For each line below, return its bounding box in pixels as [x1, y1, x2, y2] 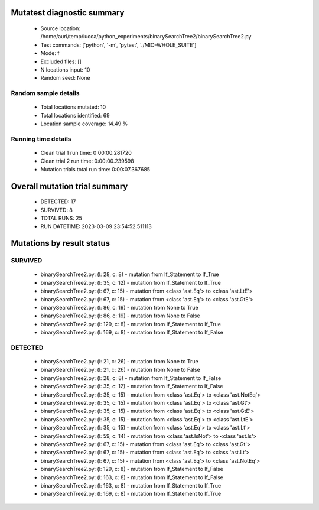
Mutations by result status [11, 238, 110, 248]
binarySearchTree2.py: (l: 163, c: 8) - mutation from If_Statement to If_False [40, 473, 224, 481]
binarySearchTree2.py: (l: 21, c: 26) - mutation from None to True [40, 358, 199, 365]
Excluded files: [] [40, 58, 82, 65]
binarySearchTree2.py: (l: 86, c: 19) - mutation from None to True [40, 304, 198, 311]
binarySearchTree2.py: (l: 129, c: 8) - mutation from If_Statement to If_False [40, 466, 224, 473]
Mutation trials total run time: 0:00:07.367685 [40, 165, 151, 173]
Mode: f [40, 50, 60, 57]
